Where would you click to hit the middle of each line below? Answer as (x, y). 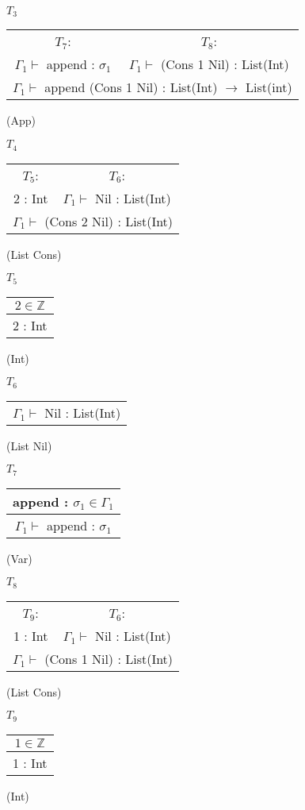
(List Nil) (29, 445)
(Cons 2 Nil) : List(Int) (109, 221)
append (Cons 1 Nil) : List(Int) (131, 87)
